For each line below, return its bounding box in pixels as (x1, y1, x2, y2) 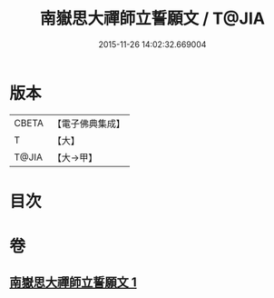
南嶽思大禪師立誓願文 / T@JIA (39, 8, 266, 29)
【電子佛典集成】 (52, 117, 125, 130)
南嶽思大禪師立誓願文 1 (9, 274, 138, 291)
